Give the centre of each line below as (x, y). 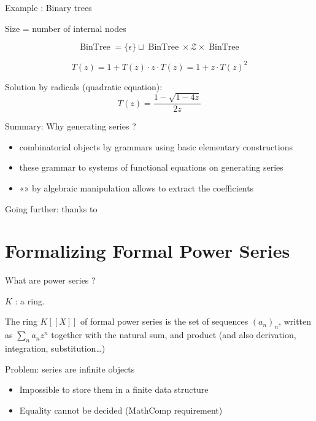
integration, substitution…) (55, 348)
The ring (21, 321)
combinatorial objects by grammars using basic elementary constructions (156, 146)
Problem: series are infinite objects (70, 369)
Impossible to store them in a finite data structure (114, 389)
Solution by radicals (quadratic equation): (84, 86)
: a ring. (30, 300)
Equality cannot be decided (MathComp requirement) (121, 410)
